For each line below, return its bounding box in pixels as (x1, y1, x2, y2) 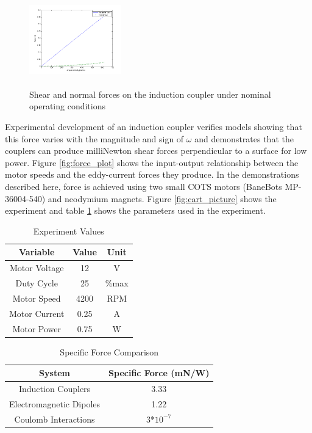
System (39, 366, 70, 379)
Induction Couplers (18, 382, 91, 395)
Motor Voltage (10, 261, 64, 274)
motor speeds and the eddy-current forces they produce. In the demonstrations (5, 168, 299, 181)
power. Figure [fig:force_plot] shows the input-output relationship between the (5, 156, 299, 169)
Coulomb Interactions (14, 412, 95, 425)
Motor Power (12, 322, 61, 335)
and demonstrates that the (194, 132, 294, 145)
